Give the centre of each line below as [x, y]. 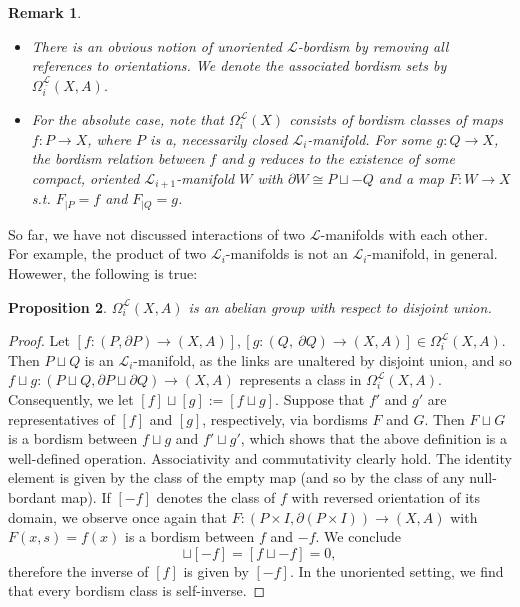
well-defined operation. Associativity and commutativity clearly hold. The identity [260, 457]
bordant [32, 497]
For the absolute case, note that [127, 119]
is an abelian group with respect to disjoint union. [340, 306]
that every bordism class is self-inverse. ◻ [137, 590]
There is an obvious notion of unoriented [156, 45]
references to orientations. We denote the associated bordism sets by [239, 65]
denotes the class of [216, 497]
